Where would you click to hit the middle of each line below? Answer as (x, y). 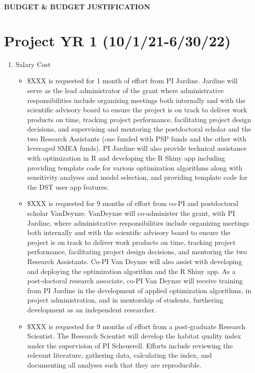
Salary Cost (33, 64)
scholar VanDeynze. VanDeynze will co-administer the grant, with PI (131, 213)
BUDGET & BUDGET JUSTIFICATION (77, 6)
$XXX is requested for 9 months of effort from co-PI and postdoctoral (133, 203)
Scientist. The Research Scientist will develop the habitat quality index (134, 336)
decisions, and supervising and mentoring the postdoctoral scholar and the (139, 129)
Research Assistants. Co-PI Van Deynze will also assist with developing (135, 261)
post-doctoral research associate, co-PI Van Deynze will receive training (135, 281)
